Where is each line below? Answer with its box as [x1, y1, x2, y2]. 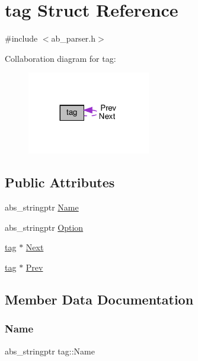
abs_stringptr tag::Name [5, 344, 95, 357]
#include [5, 32, 38, 45]
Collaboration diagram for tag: [5, 52, 116, 64]
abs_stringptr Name [5, 201, 79, 214]
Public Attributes [5, 173, 115, 192]
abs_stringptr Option [5, 221, 84, 233]
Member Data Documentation [5, 290, 194, 309]
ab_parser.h [51, 32, 96, 45]
